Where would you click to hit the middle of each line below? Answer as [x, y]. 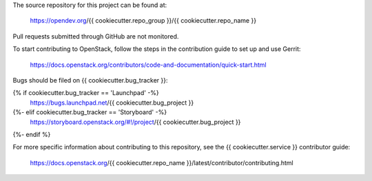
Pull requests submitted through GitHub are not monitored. [96, 36]
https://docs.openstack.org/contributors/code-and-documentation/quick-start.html [148, 65]
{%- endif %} [32, 134]
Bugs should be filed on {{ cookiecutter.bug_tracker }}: [90, 80]
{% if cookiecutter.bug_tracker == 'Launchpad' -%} [86, 93]
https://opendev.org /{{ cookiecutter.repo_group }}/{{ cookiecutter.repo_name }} [143, 21]
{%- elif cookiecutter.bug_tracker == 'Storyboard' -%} [90, 112]
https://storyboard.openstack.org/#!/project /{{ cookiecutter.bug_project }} [135, 122]
